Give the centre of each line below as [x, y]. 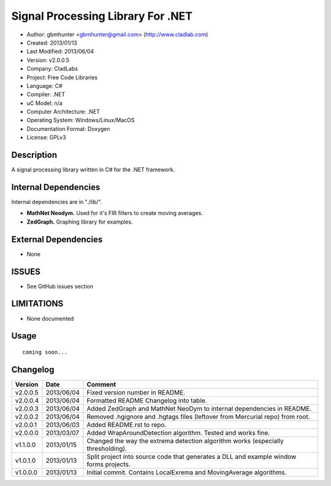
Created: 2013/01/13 [52, 42]
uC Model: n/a [44, 103]
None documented [50, 318]
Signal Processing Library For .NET [102, 16]
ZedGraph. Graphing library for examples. [80, 222]
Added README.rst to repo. [127, 425]
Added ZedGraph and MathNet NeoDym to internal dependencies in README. [199, 409]
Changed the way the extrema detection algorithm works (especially [185, 441]
